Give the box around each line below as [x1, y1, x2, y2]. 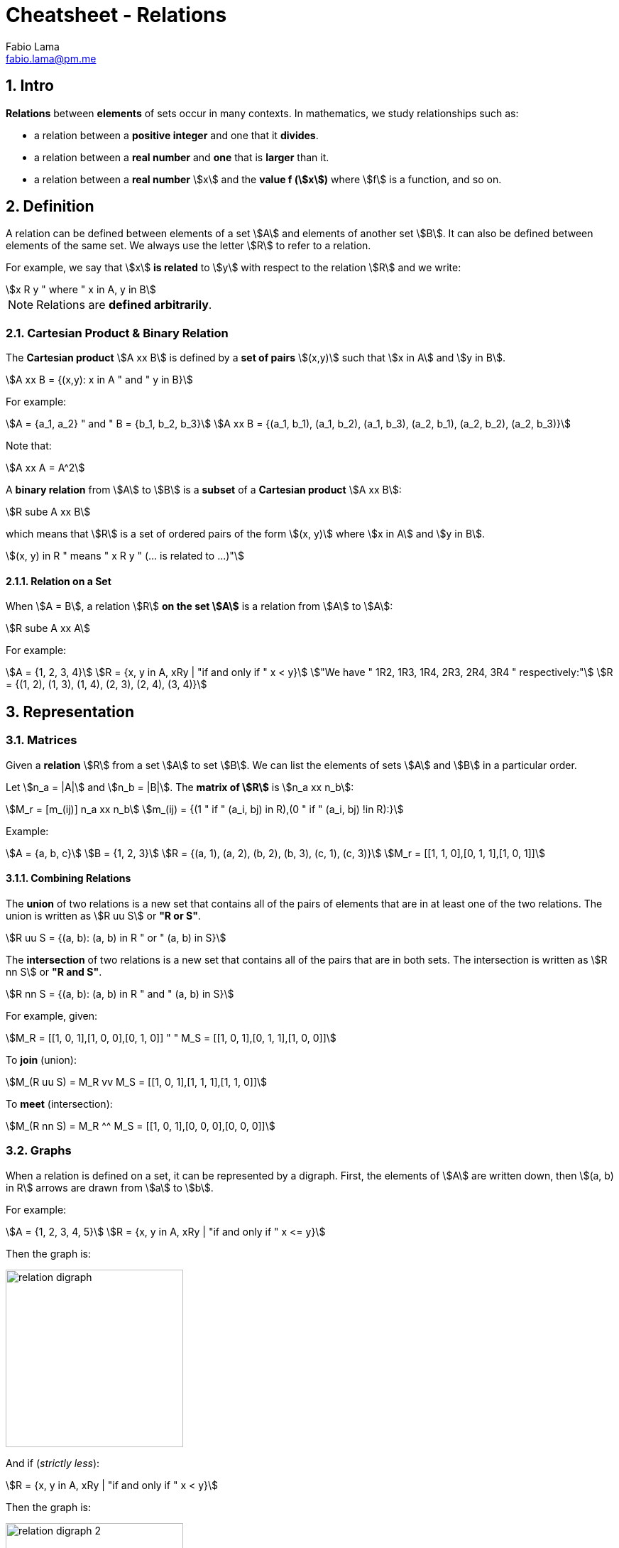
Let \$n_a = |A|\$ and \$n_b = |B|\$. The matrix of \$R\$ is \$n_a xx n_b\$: [6, 780, 354, 793]
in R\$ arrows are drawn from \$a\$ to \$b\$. [6, 1181, 214, 1194]
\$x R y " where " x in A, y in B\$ [6, 283, 156, 296]
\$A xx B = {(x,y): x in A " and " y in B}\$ [6, 374, 193, 386]
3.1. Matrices [6, 733, 77, 748]
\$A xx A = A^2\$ [6, 462, 85, 474]
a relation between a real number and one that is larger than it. [34, 151, 329, 163]
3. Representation [6, 702, 134, 721]
